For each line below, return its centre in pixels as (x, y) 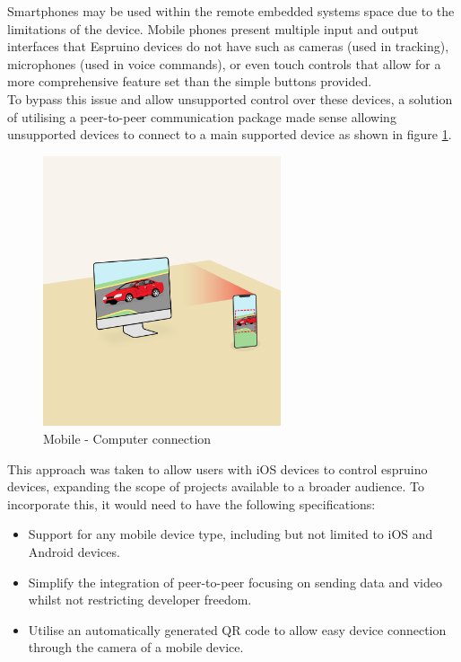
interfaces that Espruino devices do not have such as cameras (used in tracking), (228, 46)
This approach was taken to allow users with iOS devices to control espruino (217, 468)
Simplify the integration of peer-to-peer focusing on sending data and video (235, 582)
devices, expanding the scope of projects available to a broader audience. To (216, 486)
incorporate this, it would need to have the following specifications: (191, 503)
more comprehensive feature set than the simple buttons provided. (190, 81)
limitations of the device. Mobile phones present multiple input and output (213, 28)
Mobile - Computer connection (127, 439)
